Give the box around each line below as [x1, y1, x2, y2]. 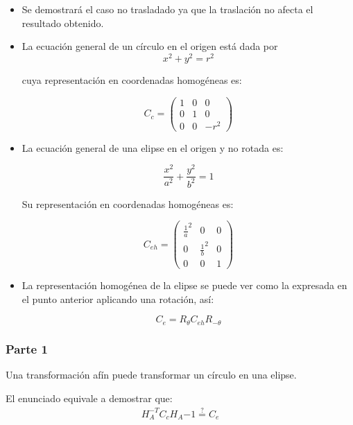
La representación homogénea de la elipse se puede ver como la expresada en [21, 278, 347, 293]
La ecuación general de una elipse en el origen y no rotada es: [21, 140, 284, 155]
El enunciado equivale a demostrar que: [6, 390, 173, 405]
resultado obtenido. [21, 15, 104, 30]
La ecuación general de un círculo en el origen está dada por [21, 39, 278, 53]
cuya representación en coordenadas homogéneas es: [21, 72, 242, 87]
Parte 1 [6, 340, 48, 357]
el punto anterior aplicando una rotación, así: [21, 291, 214, 306]
